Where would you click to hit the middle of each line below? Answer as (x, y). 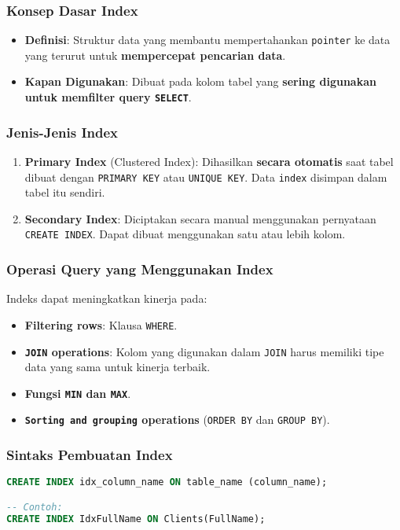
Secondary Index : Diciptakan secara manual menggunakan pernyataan (200, 218)
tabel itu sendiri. (65, 192)
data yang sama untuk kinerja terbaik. (117, 367)
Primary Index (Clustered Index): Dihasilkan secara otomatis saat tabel (209, 161)
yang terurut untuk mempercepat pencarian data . (155, 55)
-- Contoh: (35, 507)
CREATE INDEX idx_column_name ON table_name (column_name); (167, 482)
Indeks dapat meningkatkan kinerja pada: (107, 298)
